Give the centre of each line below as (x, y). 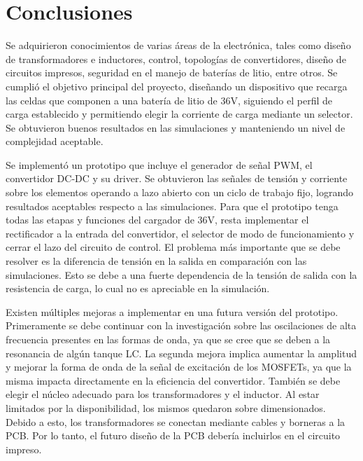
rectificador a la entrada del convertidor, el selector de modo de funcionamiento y (180, 233)
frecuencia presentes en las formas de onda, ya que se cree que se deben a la (168, 339)
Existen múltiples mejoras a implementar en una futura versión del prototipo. (172, 311)
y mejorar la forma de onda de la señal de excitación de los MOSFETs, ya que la (179, 367)
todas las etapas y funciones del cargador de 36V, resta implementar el (157, 220)
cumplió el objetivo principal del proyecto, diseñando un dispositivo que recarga (177, 86)
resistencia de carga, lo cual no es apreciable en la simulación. (138, 288)
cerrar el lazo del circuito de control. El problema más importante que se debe (173, 247)
